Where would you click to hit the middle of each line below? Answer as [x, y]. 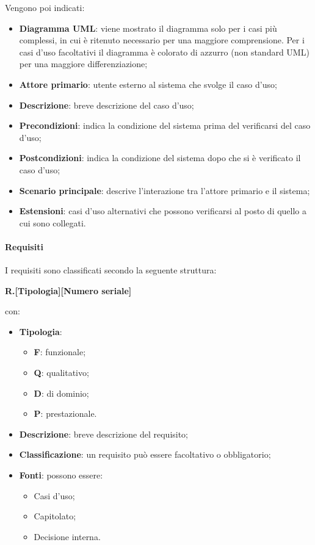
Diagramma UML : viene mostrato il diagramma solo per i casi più [148, 28]
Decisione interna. [67, 536]
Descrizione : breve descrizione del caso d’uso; [107, 105]
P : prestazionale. [65, 413]
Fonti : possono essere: [61, 475]
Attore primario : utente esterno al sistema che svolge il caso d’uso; [148, 84]
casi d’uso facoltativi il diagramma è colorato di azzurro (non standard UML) [164, 52]
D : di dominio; [61, 393]
